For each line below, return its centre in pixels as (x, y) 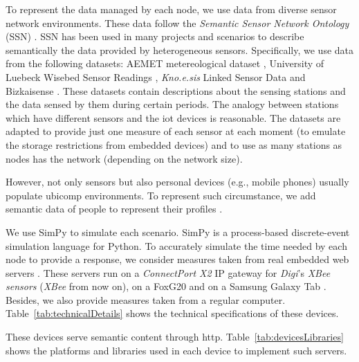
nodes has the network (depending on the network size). (124, 158)
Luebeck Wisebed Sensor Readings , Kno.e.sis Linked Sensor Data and (156, 76)
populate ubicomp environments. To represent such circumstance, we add (161, 195)
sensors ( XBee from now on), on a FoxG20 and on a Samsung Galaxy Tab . (166, 286)
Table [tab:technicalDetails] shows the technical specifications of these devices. (172, 313)
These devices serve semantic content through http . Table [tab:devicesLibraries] (175, 337)
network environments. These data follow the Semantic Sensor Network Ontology (177, 22)
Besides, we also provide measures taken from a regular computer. (146, 299)
